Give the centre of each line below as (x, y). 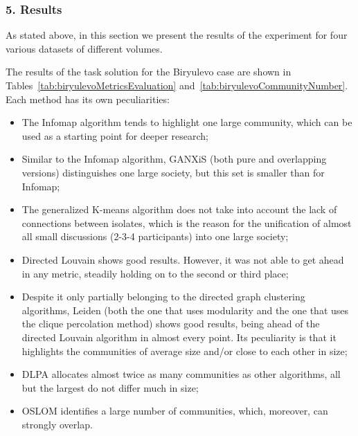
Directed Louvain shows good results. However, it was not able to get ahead (183, 259)
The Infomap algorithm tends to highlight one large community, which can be (187, 122)
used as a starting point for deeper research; (115, 135)
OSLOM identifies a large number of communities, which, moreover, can (175, 411)
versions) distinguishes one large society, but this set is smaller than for (173, 172)
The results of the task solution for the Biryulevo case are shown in (149, 72)
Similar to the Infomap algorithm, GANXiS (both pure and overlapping (174, 159)
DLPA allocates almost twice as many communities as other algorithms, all (181, 374)
